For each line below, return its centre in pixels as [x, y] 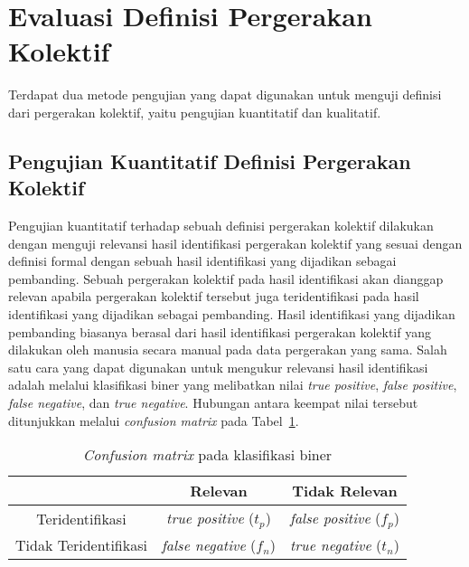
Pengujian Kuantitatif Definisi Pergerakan [210, 161]
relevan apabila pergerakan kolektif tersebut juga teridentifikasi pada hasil [214, 296]
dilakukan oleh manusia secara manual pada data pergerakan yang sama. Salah [228, 350]
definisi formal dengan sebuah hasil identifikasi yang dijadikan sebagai [202, 261]
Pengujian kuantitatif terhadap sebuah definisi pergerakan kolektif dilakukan [221, 226]
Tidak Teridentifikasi [81, 545]
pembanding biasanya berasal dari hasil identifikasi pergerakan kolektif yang [220, 331]
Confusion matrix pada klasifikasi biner [207, 455]
